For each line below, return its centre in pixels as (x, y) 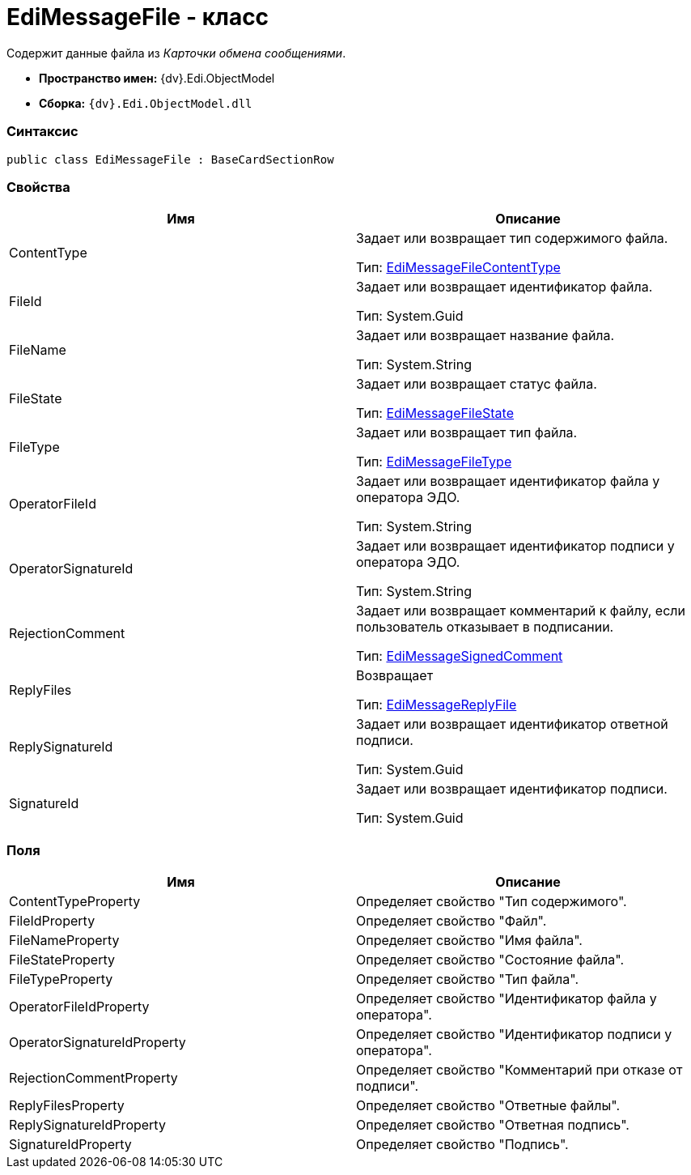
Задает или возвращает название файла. (485, 336)
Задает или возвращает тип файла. (467, 433)
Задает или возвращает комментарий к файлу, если (521, 611)
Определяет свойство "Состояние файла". (490, 960)
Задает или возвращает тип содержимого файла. (512, 238)
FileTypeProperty (61, 979)
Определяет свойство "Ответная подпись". (493, 1125)
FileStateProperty (62, 960)
